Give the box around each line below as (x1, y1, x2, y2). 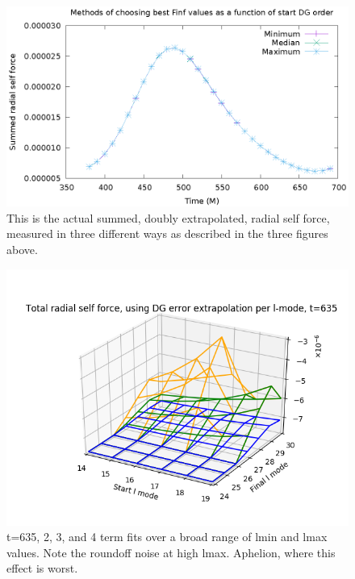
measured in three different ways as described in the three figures (6, 225, 328, 242)
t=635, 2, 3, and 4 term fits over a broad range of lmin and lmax (6, 528, 328, 545)
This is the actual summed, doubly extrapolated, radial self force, (6, 209, 330, 226)
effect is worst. (6, 560, 78, 577)
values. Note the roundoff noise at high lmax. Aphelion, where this (6, 544, 336, 560)
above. (6, 240, 38, 257)
